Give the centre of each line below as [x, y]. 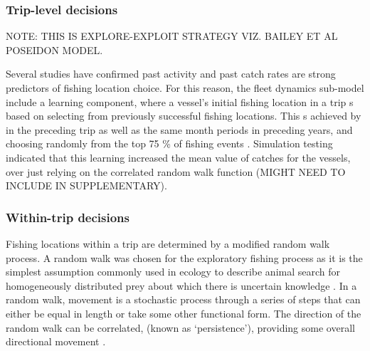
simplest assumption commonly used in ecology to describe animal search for [173, 272]
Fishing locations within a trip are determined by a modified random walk [168, 243]
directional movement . [56, 341]
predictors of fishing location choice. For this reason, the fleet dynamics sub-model [185, 88]
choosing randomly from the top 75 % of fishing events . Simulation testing [169, 143]
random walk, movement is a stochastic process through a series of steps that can [183, 299]
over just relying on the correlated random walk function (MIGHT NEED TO [176, 171]
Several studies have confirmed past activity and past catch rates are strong [171, 74]
